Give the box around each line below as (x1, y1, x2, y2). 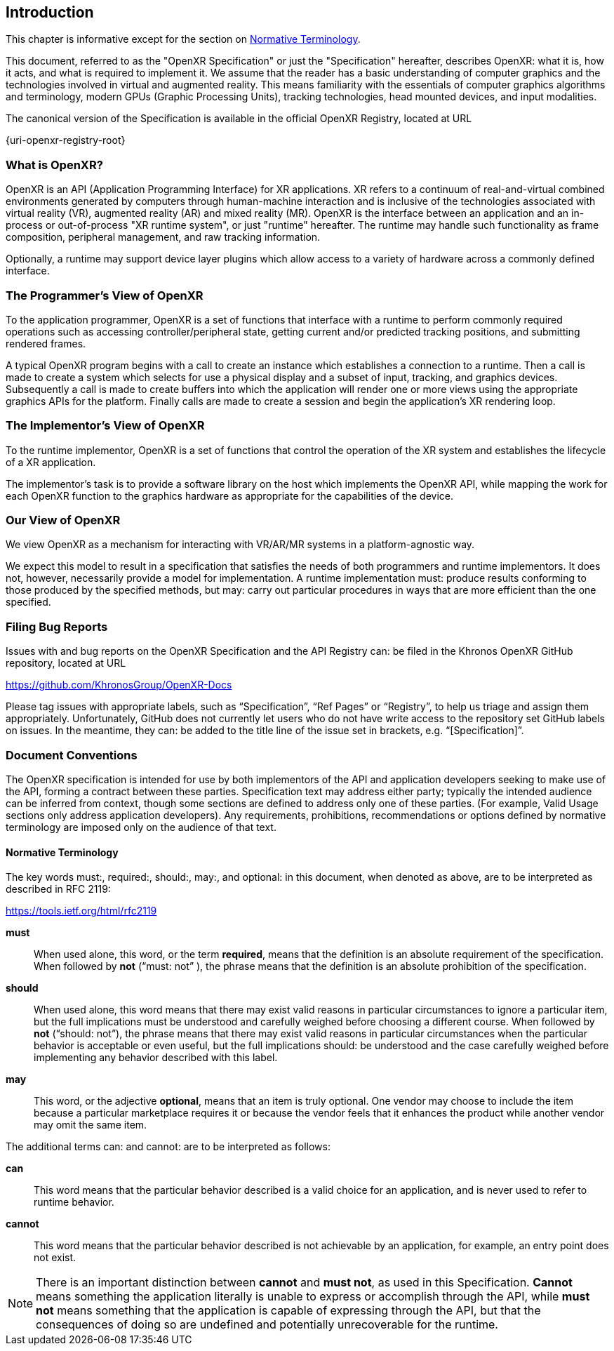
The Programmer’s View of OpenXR (6, 288, 203, 302)
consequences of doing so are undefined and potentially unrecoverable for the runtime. (36, 1317, 498, 1332)
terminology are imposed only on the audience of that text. (6, 820, 276, 833)
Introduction (6, 4, 94, 21)
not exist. (34, 1251, 76, 1264)
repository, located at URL (6, 657, 126, 670)
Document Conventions (6, 747, 138, 762)
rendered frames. (6, 337, 86, 350)
